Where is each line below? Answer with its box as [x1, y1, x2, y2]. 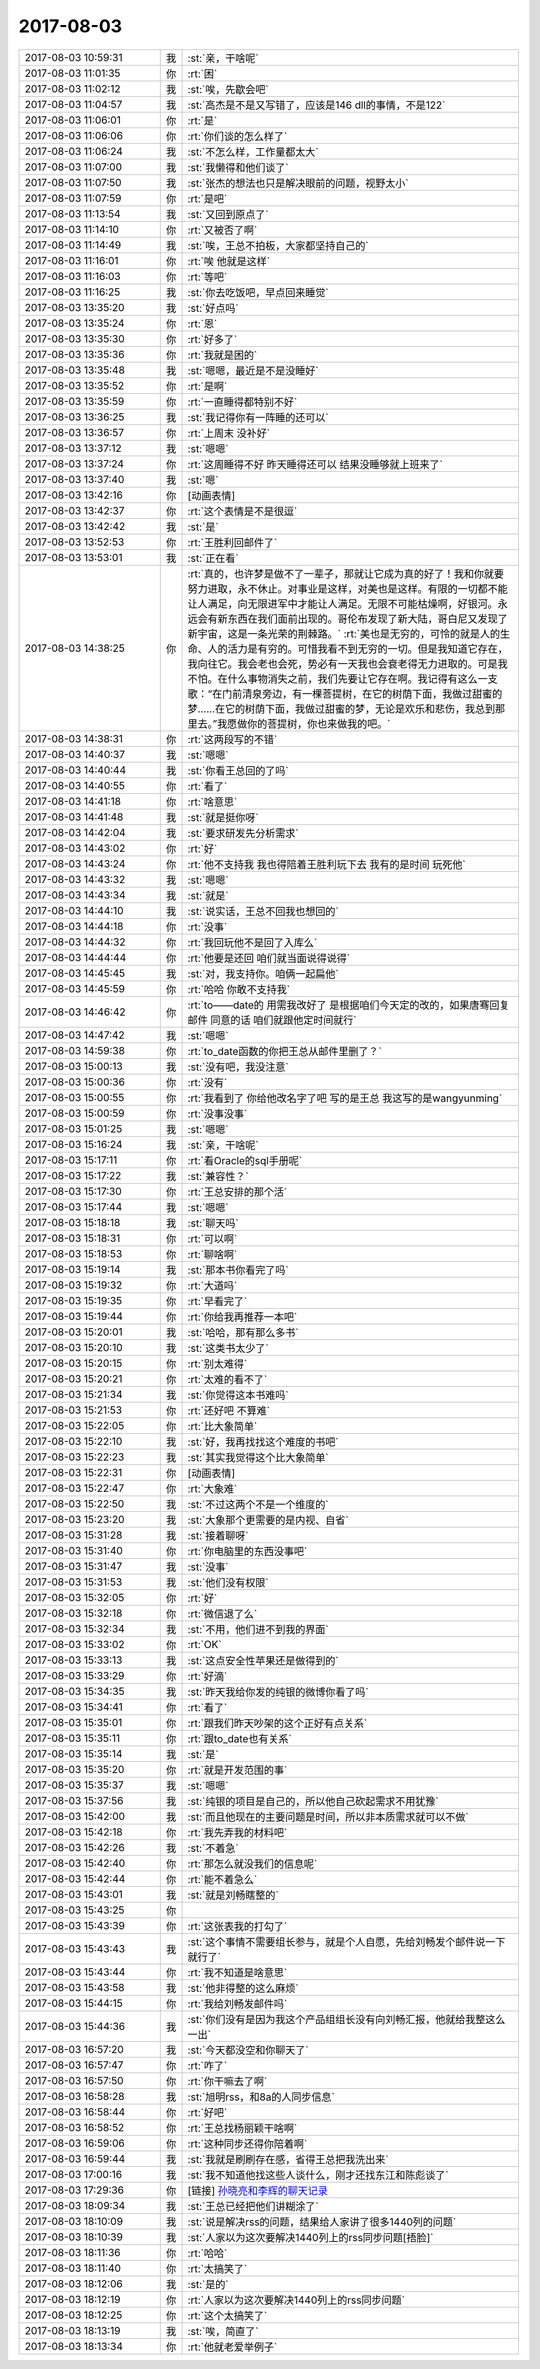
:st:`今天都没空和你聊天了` [187, 2043, 309, 2057]
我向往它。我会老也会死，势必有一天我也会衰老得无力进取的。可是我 [187, 656, 509, 670]
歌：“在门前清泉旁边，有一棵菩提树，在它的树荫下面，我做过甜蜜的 [187, 686, 503, 700]
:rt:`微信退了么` [187, 1606, 258, 1620]
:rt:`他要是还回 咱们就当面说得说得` [187, 951, 350, 965]
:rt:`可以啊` [187, 1231, 238, 1245]
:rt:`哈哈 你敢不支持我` [187, 982, 290, 996]
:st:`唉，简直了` [187, 2324, 259, 2338]
